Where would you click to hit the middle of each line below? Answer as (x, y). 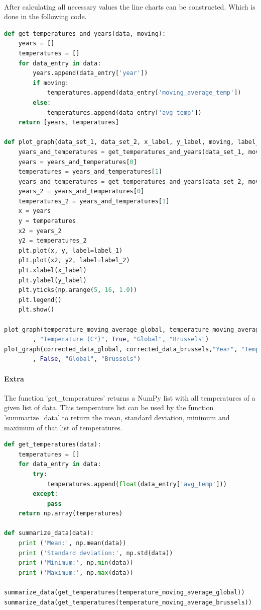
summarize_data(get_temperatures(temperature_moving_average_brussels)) (128, 602)
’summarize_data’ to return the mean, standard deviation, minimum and (117, 417)
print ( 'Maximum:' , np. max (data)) (76, 573)
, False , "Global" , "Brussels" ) (87, 359)
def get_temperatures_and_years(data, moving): (85, 33)
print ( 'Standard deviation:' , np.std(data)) (96, 553)
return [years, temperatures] (69, 123)
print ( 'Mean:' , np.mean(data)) (72, 543)
